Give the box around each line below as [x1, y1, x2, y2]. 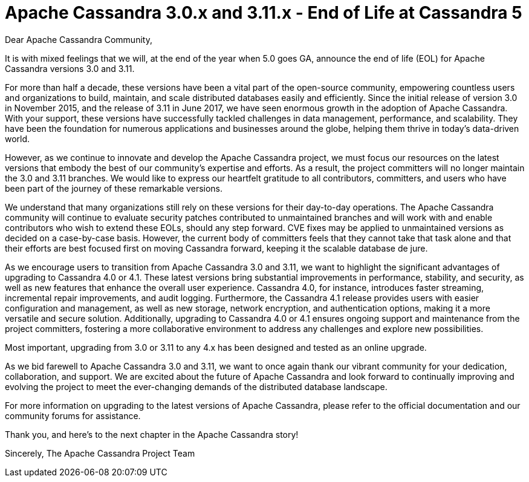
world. [5, 133, 30, 144]
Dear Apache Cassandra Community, [5, 34, 152, 45]
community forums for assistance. [5, 410, 141, 421]
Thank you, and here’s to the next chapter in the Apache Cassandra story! [5, 429, 299, 440]
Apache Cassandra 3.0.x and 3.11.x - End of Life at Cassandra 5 [5, 2, 522, 23]
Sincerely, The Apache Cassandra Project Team [5, 448, 195, 458]
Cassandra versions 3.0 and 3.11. [5, 63, 135, 74]
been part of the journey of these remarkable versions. [5, 183, 223, 194]
